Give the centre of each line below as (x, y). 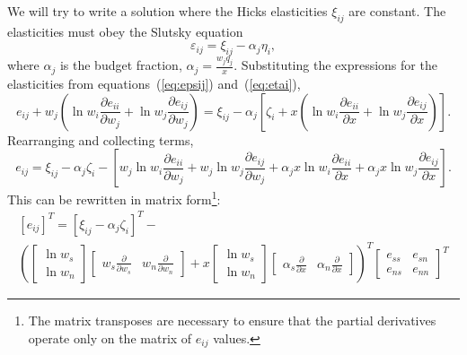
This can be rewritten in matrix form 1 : (114, 198)
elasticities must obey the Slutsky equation (125, 31)
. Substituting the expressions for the (335, 65)
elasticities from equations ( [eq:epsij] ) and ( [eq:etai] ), (154, 83)
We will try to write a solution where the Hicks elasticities (167, 11)
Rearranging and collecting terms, (101, 139)
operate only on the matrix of (110, 338)
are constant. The (397, 11)
